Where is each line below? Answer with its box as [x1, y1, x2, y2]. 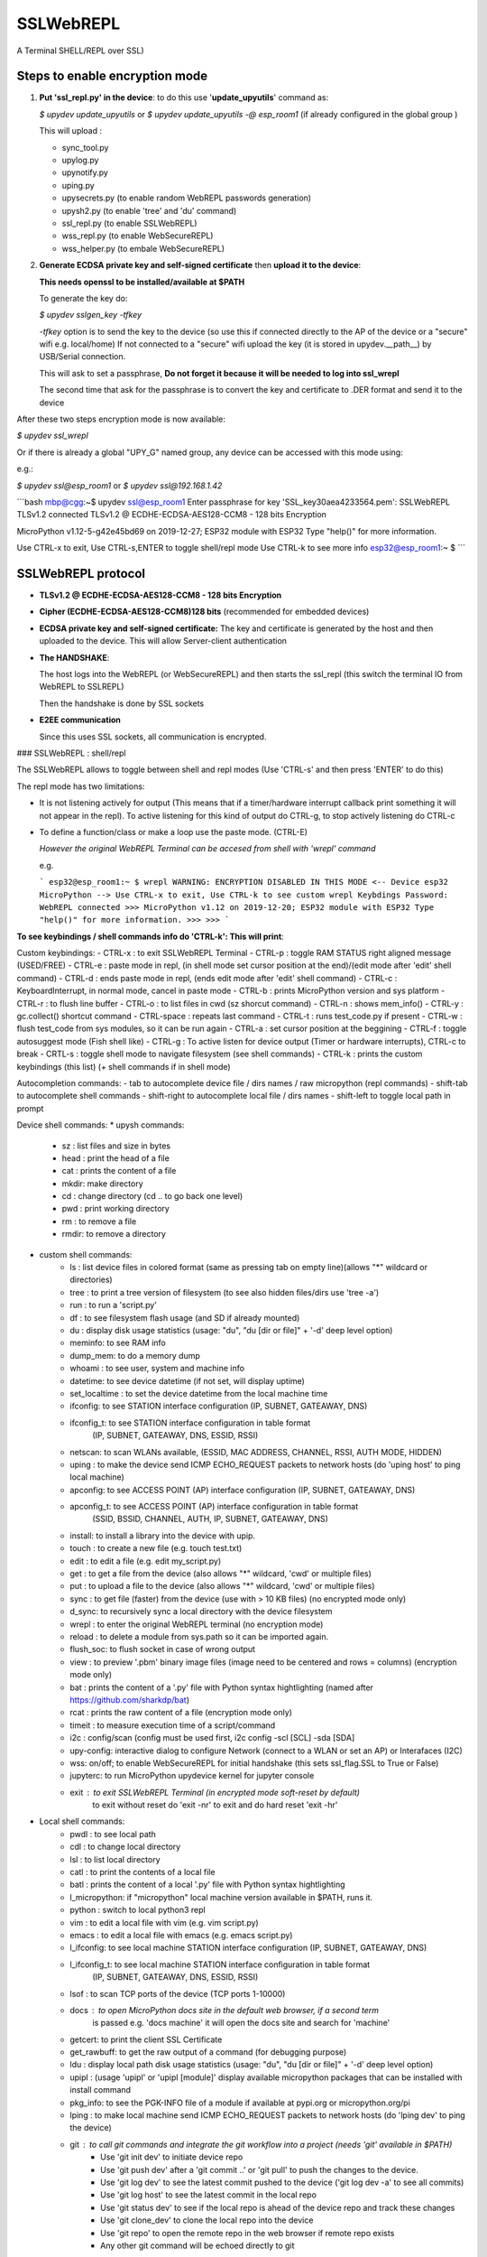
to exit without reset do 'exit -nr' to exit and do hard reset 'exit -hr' [92, 1799, 338, 1810]
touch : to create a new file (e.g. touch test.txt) [69, 1543, 243, 1554]
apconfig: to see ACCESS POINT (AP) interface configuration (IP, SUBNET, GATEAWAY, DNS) [69, 1484, 416, 1495]
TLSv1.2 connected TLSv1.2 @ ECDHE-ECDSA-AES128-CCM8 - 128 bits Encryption [16, 509, 326, 520]
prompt [16, 1102, 44, 1114]
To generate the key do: [39, 293, 128, 303]
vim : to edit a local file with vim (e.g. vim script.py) [69, 1917, 259, 1927]
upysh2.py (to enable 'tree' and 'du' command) [61, 205, 237, 216]
